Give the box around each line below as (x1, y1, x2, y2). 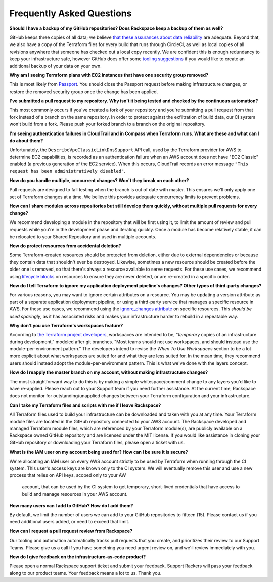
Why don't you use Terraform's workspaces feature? (9, 323, 123, 328)
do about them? (9, 138, 43, 144)
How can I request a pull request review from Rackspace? (9, 528, 133, 534)
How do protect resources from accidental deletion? (9, 243, 121, 249)
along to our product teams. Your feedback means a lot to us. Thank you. (9, 570, 162, 576)
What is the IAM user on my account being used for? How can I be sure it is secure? (9, 449, 188, 455)
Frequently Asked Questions (9, 8, 132, 19)
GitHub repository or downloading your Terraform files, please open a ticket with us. (9, 439, 185, 445)
